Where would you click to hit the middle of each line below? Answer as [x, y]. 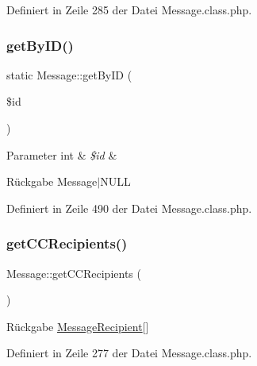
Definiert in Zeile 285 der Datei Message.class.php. [129, 10]
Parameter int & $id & [62, 154]
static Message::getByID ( [69, 74]
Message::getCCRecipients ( [74, 273]
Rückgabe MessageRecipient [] [78, 326]
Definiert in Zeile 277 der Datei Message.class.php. [129, 353]
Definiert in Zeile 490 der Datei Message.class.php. [129, 208]
